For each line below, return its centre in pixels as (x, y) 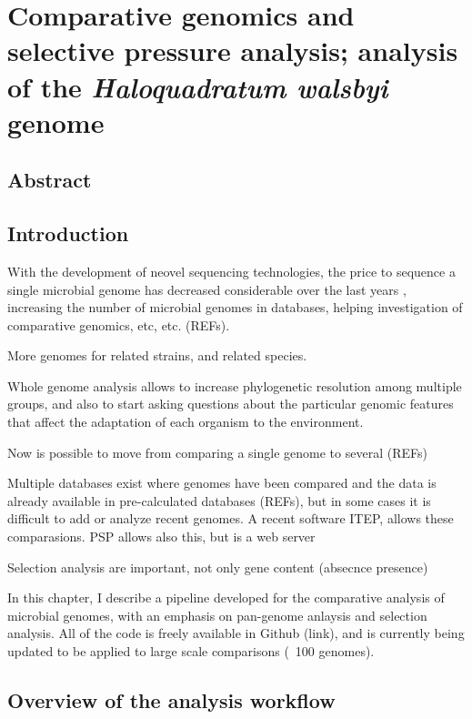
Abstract (50, 180)
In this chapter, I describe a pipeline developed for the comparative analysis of (226, 597)
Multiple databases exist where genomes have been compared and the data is (222, 483)
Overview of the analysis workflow (171, 700)
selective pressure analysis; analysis (233, 51)
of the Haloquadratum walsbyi (198, 86)
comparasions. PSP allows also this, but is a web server (161, 537)
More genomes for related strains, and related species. (157, 355)
